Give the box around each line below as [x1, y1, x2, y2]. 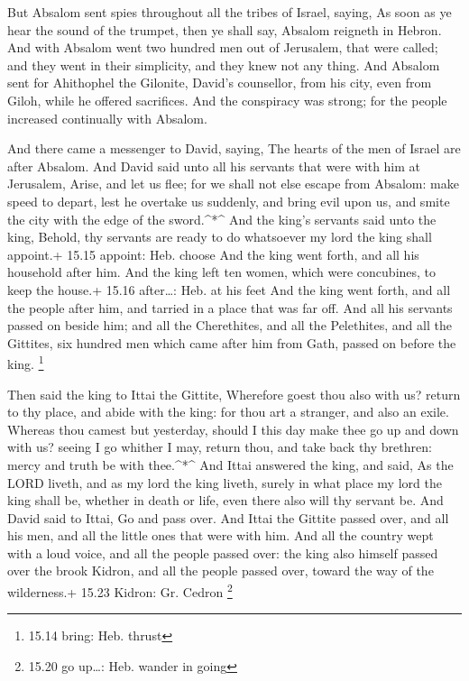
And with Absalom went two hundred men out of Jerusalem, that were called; [7, 38, 438, 57]
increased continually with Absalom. [7, 108, 207, 127]
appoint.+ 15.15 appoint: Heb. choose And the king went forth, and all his [7, 244, 419, 263]
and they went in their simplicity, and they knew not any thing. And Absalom [7, 55, 440, 74]
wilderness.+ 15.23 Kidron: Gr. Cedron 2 [7, 580, 233, 601]
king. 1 [7, 352, 44, 373]
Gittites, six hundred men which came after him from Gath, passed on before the [7, 333, 456, 352]
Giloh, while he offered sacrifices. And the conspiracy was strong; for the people [7, 90, 447, 109]
